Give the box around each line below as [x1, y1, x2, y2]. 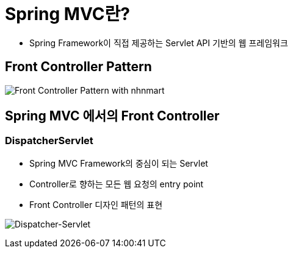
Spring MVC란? [5, 4, 130, 24]
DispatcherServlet [5, 134, 93, 147]
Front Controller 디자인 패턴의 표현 [29, 199, 163, 210]
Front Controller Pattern [5, 59, 152, 75]
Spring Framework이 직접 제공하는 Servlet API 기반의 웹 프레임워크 [29, 37, 288, 48]
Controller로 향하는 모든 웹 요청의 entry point [29, 178, 204, 189]
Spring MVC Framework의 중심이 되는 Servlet [29, 158, 208, 168]
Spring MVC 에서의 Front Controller [5, 108, 220, 124]
